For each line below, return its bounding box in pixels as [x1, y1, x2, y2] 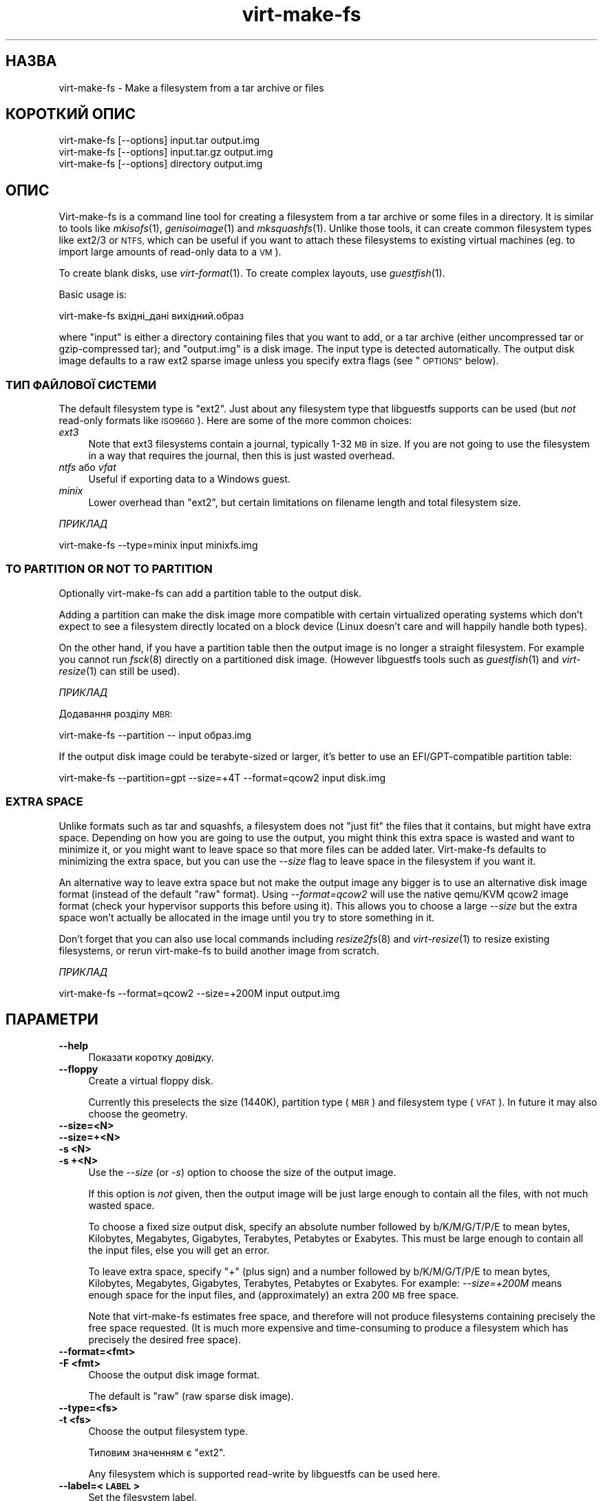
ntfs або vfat [59, 461, 116, 474]
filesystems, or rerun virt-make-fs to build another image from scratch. [59, 944, 379, 956]
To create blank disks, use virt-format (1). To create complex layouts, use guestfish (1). [59, 267, 445, 280]
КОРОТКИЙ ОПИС [6, 105, 136, 123]
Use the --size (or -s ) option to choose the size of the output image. [88, 1166, 396, 1179]
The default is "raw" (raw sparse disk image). [88, 1390, 294, 1403]
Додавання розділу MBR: [59, 707, 173, 720]
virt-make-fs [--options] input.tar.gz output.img [59, 146, 273, 158]
